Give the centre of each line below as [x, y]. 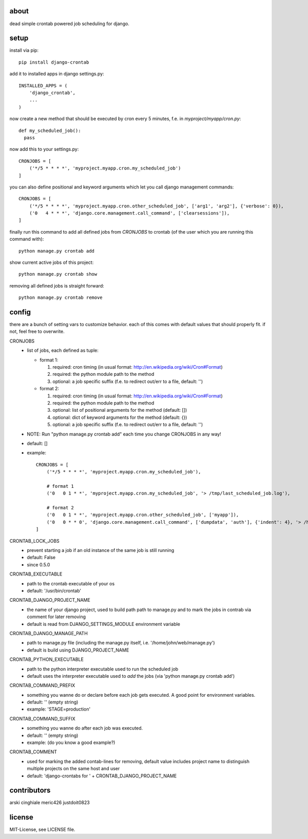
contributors [30, 790]
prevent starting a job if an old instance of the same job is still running [101, 550]
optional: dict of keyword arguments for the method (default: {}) [120, 417]
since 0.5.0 [38, 564]
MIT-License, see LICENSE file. [42, 830]
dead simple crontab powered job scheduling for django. [69, 24]
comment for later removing [56, 617]
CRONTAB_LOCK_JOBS [35, 541]
